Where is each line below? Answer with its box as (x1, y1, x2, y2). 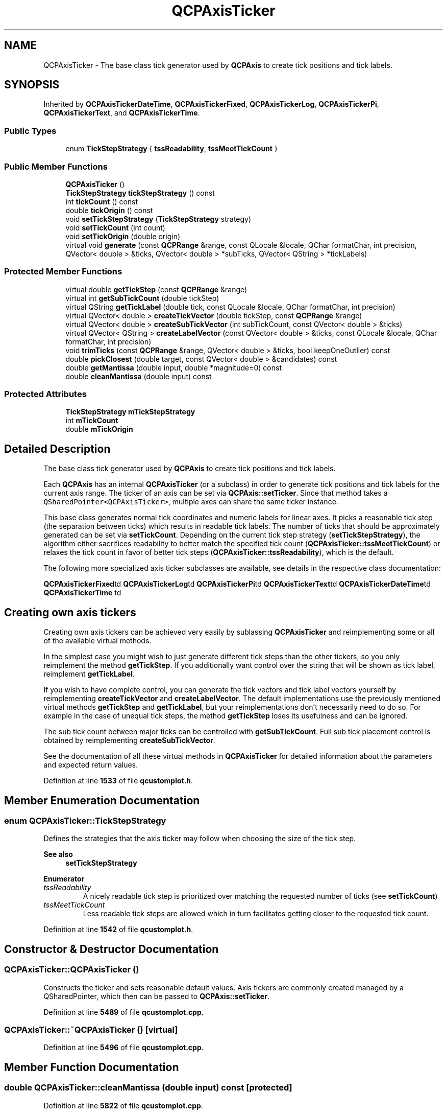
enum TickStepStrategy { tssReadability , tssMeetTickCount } (65, 144, 278, 153)
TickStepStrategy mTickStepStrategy (65, 407, 195, 416)
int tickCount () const (65, 197, 138, 206)
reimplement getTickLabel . (43, 669, 135, 679)
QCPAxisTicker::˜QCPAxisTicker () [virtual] (4, 1024, 178, 1035)
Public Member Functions (4, 161, 108, 172)
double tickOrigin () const (65, 205, 153, 215)
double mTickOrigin (65, 425, 133, 434)
